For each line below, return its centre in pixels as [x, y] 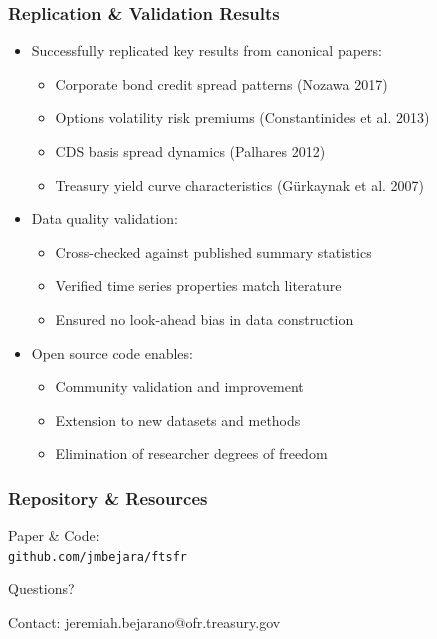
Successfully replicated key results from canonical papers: [206, 50]
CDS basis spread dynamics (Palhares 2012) [190, 151]
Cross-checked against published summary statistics [213, 251]
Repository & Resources [108, 497]
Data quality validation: [104, 218]
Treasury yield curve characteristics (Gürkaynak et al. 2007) [240, 184]
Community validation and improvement [179, 386]
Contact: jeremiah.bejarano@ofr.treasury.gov [144, 622]
